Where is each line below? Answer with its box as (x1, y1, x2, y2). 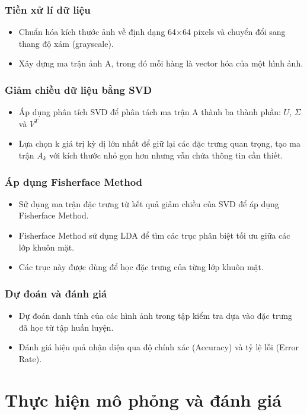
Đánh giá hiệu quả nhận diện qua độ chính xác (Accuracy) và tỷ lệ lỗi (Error (18, 341, 299, 353)
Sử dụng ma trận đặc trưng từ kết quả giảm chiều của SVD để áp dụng (18, 197, 279, 210)
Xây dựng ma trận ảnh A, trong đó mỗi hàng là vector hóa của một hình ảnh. (18, 57, 303, 69)
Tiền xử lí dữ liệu (5, 2, 91, 17)
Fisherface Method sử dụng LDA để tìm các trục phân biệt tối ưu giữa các (18, 229, 290, 241)
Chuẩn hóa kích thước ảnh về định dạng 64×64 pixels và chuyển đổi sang (18, 26, 286, 38)
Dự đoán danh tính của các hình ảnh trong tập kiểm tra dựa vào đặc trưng (18, 309, 292, 321)
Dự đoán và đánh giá (5, 286, 107, 300)
